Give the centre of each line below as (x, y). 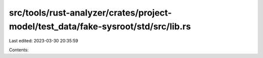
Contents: (19, 50)
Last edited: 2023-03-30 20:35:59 (44, 41)
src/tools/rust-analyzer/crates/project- (90, 13)
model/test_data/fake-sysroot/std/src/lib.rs (100, 26)
